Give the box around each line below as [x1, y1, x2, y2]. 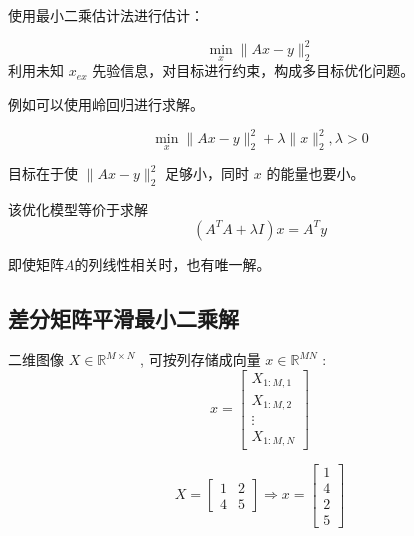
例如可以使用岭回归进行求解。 [8, 93, 204, 114]
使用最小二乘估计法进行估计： [8, 5, 204, 25]
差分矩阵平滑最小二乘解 [8, 302, 239, 333]
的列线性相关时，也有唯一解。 [74, 253, 271, 274]
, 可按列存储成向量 [140, 349, 261, 370]
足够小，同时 [165, 163, 250, 184]
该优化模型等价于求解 [8, 199, 148, 220]
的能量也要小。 [266, 163, 365, 184]
